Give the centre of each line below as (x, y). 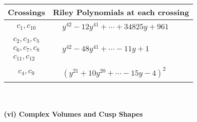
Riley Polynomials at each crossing (121, 12)
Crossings (27, 12)
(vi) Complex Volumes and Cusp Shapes (73, 114)
